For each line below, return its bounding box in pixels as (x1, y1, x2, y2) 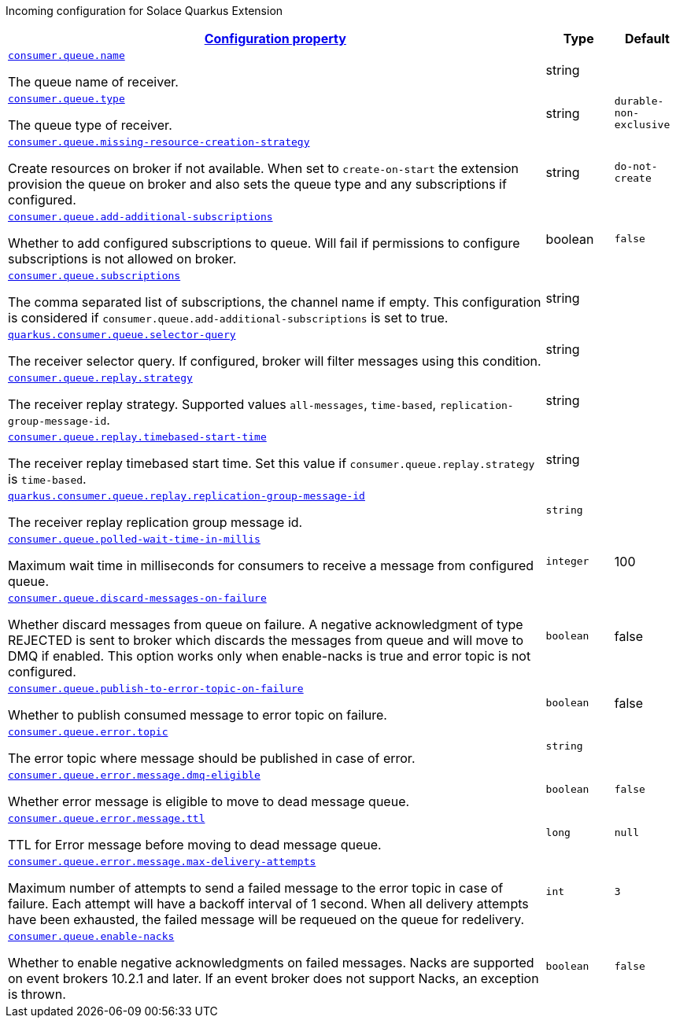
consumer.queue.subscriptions (8, 270, 181, 282)
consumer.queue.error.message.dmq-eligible (8, 769, 260, 781)
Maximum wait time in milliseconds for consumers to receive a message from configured (8, 558, 534, 573)
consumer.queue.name (8, 50, 125, 61)
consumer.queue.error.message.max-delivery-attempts (8, 856, 316, 867)
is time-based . (8, 471, 87, 487)
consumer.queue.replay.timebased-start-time (8, 431, 267, 443)
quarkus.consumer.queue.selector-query (8, 329, 236, 341)
